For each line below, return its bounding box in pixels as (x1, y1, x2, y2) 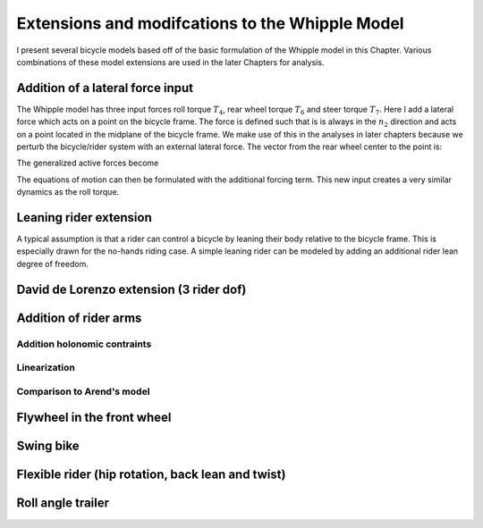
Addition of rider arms (16, 310, 142, 325)
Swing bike (16, 439, 80, 454)
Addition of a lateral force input (16, 80, 194, 96)
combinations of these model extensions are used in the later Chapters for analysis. (16, 56, 325, 67)
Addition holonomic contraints (16, 338, 152, 350)
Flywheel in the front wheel (16, 410, 172, 425)
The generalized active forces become (16, 157, 159, 169)
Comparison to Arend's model (16, 385, 150, 398)
